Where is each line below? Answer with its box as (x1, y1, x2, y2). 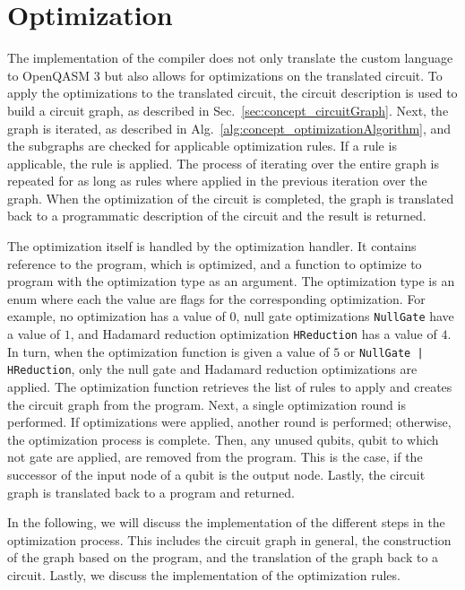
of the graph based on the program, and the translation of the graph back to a (7, 548, 439, 567)
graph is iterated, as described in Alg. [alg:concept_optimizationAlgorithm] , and (7, 118, 452, 137)
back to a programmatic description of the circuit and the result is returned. (7, 206, 426, 225)
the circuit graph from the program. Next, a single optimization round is (7, 395, 406, 413)
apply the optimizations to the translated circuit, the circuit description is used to (7, 83, 458, 102)
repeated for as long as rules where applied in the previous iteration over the (7, 171, 427, 190)
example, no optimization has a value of (7, 307, 226, 325)
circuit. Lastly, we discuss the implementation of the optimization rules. (7, 566, 400, 584)
